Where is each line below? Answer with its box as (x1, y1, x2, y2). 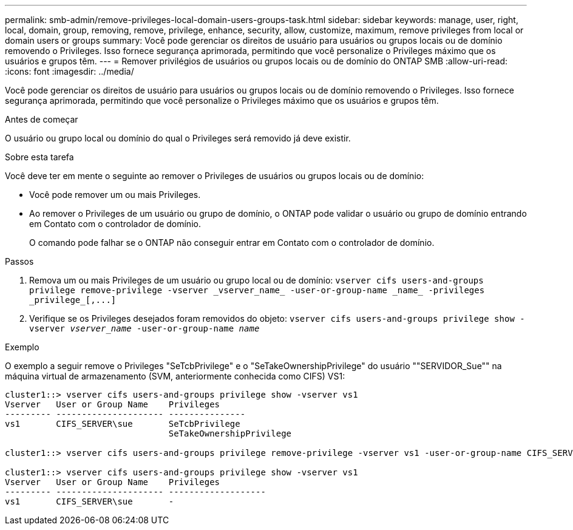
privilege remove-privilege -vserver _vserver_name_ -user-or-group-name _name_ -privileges (29, 285, 485, 295)
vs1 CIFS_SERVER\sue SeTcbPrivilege (5, 419, 240, 429)
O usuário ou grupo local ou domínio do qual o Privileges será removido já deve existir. (5, 133, 351, 143)
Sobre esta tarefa (5, 152, 74, 162)
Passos (5, 256, 34, 267)
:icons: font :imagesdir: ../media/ (5, 66, 134, 76)
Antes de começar (5, 114, 78, 124)
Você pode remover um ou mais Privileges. (29, 189, 201, 200)
